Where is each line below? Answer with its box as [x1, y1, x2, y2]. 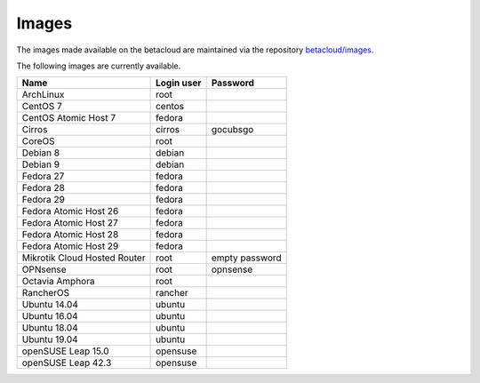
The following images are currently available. [16, 60, 181, 71]
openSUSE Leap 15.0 [21, 345, 110, 357]
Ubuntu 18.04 [21, 322, 79, 334]
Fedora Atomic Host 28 [21, 228, 119, 241]
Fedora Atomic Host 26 [21, 205, 119, 218]
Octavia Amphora [21, 275, 95, 288]
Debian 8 [21, 147, 60, 159]
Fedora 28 [21, 182, 66, 195]
